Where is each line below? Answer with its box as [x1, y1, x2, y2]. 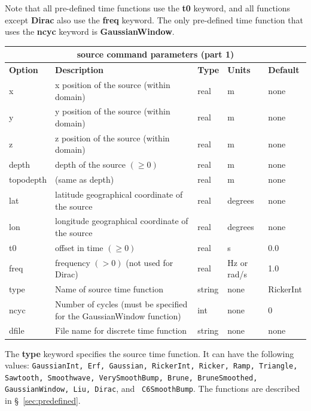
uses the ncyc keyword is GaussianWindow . [5, 25, 175, 38]
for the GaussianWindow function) [55, 309, 181, 322]
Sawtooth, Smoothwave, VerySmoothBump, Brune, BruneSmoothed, [5, 373, 258, 382]
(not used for [126, 256, 173, 268]
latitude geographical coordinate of [55, 188, 183, 200]
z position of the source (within [55, 131, 170, 144]
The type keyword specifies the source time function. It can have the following [5, 347, 294, 359]
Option [9, 64, 38, 76]
